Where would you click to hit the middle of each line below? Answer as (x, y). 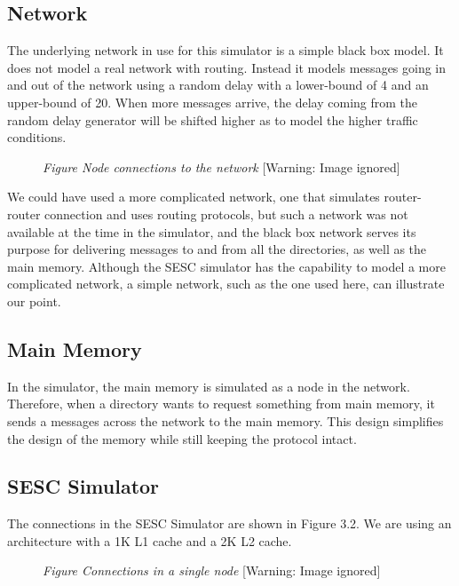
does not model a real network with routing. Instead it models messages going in (227, 67)
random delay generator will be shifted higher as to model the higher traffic (213, 119)
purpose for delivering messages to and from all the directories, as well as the (217, 249)
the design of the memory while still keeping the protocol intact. (182, 438)
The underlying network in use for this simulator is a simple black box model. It (226, 50)
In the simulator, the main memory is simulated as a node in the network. (209, 386)
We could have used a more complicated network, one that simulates (194, 197)
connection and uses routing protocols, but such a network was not (226, 214)
